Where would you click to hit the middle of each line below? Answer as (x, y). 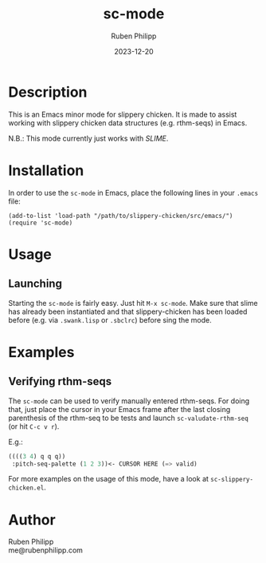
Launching (35, 284)
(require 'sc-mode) (41, 223)
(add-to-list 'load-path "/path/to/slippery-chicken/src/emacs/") (121, 216)
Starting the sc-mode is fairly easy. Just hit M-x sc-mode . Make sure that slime (133, 303)
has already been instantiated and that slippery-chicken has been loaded (128, 311)
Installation (46, 170)
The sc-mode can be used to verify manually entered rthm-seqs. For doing (129, 401)
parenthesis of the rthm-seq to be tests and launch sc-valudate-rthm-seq (128, 418)
